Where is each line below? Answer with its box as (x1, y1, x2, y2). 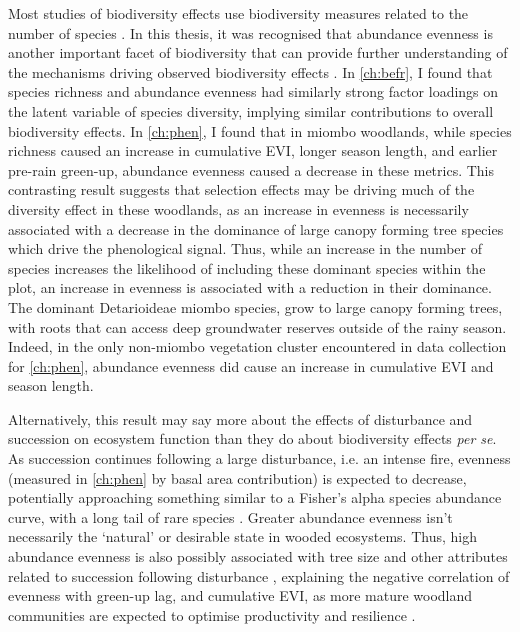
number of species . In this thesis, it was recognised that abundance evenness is (8, 22, 493, 43)
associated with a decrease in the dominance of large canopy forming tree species (8, 218, 504, 239)
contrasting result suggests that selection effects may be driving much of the (8, 179, 475, 200)
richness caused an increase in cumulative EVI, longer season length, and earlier (8, 140, 498, 161)
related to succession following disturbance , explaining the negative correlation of (8, 565, 510, 586)
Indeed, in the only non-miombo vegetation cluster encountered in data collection (8, 336, 507, 357)
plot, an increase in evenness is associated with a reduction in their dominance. (8, 277, 492, 298)
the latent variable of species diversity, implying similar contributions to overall (8, 100, 494, 121)
